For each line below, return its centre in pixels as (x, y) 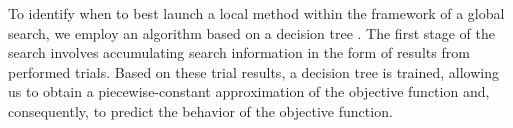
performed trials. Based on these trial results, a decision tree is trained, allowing (253, 71)
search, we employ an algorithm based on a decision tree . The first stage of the (251, 32)
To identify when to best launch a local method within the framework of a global (256, 13)
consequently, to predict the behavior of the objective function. (200, 110)
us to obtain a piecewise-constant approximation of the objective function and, (249, 91)
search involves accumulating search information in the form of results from (239, 52)
